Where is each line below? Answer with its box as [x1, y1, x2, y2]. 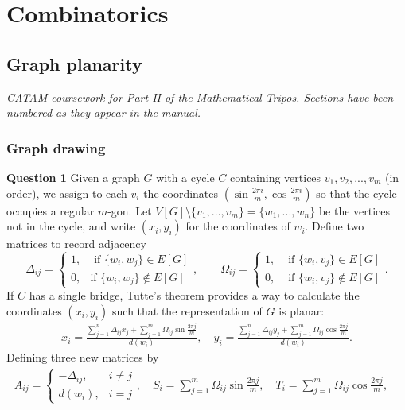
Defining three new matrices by [6, 349, 159, 366]
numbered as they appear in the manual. [6, 104, 201, 121]
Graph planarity [6, 51, 142, 75]
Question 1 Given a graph [6, 168, 140, 185]
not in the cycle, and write [6, 218, 136, 234]
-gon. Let [107, 202, 152, 219]
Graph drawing [6, 137, 106, 157]
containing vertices [230, 168, 321, 185]
